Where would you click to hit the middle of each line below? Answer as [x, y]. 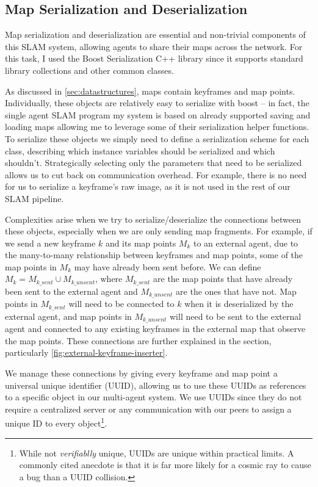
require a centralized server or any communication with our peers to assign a [148, 409]
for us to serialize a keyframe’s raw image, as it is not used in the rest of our [148, 186]
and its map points [141, 243]
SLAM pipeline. [34, 198]
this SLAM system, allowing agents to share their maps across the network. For [154, 46]
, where [109, 279]
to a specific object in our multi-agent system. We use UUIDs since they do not [154, 397]
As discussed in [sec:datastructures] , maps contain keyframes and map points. [150, 91]
